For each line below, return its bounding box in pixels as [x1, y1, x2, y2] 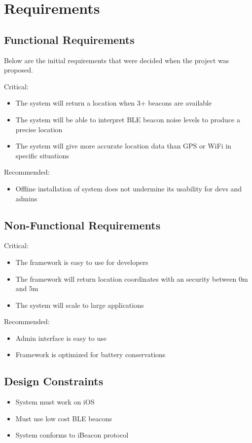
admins [15, 193, 37, 203]
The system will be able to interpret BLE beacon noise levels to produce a [15, 114, 240, 124]
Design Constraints [4, 373, 104, 389]
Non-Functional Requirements [4, 217, 161, 232]
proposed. [4, 65, 33, 75]
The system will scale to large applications [15, 299, 144, 310]
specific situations [15, 150, 69, 160]
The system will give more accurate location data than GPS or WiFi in [15, 141, 231, 151]
